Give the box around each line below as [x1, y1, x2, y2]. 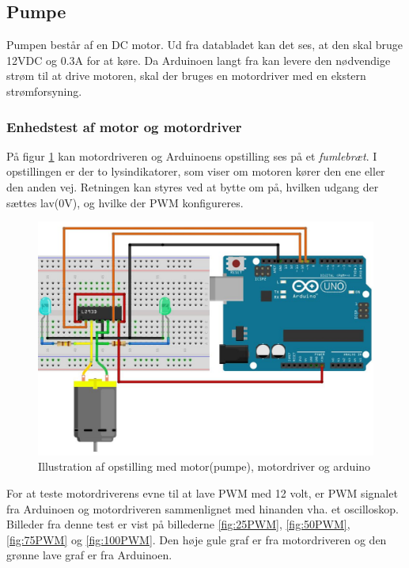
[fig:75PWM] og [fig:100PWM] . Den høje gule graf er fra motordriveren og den [6, 531, 387, 547]
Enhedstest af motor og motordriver [6, 116, 242, 136]
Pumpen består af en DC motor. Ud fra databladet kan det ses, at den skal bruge [6, 36, 403, 53]
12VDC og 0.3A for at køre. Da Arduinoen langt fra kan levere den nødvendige [6, 51, 391, 68]
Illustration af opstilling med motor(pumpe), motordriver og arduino [38, 458, 371, 475]
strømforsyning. [6, 82, 82, 99]
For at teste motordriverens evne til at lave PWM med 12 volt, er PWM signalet [6, 485, 398, 501]
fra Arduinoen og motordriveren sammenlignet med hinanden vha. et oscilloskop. [6, 500, 399, 517]
